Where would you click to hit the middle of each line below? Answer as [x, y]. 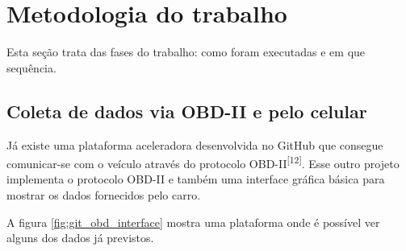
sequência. [31, 67]
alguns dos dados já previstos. [80, 238]
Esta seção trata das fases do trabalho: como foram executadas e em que [186, 52]
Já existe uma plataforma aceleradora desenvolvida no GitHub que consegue [195, 144]
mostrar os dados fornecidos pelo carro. [104, 194]
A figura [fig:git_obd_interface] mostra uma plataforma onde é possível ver [193, 222]
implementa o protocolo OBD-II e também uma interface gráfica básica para [196, 179]
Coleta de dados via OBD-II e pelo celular [187, 111]
